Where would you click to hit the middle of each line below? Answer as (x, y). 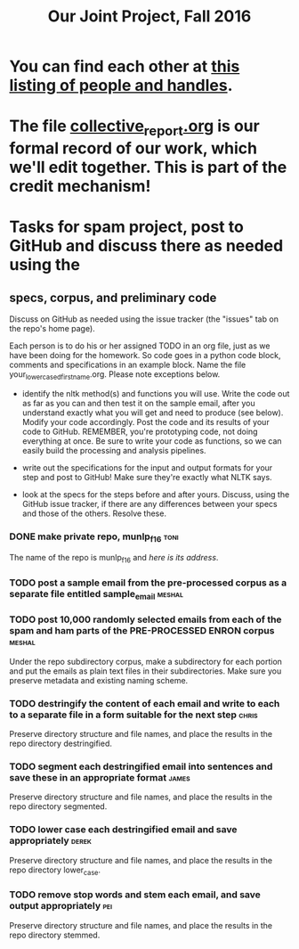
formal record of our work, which (133, 148)
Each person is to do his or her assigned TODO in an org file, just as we (140, 346)
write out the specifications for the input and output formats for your (147, 467)
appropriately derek (50, 841)
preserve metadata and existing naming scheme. (99, 680)
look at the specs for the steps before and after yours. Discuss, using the (156, 494)
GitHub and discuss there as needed (146, 246)
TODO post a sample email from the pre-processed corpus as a (148, 583)
